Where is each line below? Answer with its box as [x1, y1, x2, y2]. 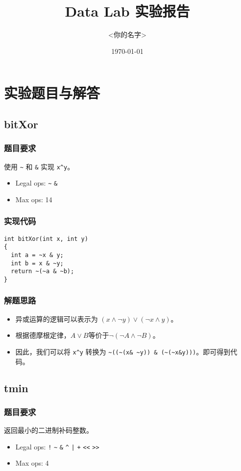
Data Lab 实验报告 [65, 1, 190, 21]
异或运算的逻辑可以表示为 [15, 313, 98, 324]
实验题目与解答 [4, 83, 100, 103]
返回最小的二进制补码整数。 [4, 425, 93, 435]
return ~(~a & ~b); [11, 268, 74, 275]
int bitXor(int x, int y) [4, 235, 88, 242]
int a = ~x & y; [11, 251, 64, 259]
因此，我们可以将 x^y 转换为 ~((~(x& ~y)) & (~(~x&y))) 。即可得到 [15, 346, 231, 356]
